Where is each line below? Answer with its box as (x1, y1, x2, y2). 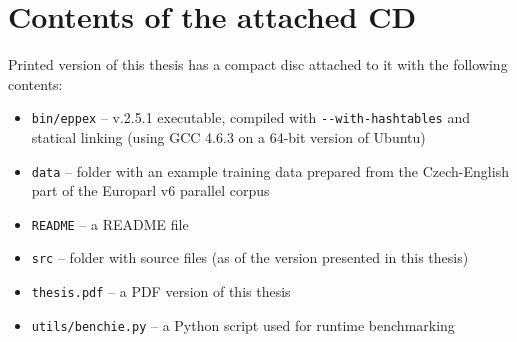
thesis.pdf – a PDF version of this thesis (31, 281, 291, 302)
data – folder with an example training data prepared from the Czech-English (31, 160, 509, 181)
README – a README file (31, 213, 189, 234)
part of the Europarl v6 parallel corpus (31, 180, 270, 201)
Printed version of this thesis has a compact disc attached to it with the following (8, 54, 508, 75)
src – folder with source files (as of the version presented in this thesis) (31, 247, 469, 268)
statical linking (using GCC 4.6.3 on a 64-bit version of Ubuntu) (31, 126, 426, 147)
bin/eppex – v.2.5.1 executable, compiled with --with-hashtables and (31, 107, 470, 128)
